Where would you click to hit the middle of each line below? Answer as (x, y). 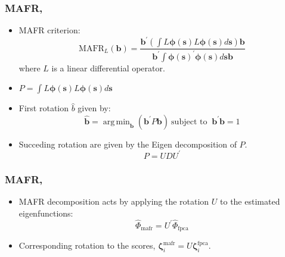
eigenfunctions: (46, 213)
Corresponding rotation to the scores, (87, 245)
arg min (116, 122)
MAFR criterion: (49, 30)
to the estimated (250, 201)
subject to (189, 122)
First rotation (44, 108)
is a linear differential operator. (108, 68)
